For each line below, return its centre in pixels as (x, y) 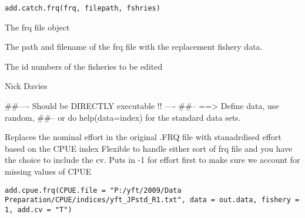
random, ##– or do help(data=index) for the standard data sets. (123, 117)
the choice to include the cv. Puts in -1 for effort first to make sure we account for (152, 160)
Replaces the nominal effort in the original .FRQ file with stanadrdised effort (143, 137)
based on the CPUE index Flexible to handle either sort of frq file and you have (149, 148)
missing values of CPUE (48, 171)
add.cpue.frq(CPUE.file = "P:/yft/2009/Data (93, 190)
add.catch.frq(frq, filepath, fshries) (83, 8)
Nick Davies (26, 86)
